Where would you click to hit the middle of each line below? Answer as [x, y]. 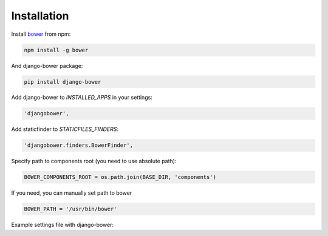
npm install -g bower [56, 50]
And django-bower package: [47, 66]
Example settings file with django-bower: [63, 225]
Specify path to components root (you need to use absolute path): [94, 161]
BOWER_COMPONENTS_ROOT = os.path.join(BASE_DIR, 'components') [120, 177]
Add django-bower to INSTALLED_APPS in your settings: [82, 98]
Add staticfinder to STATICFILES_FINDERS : [65, 129]
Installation [40, 16]
